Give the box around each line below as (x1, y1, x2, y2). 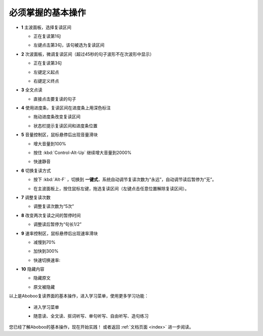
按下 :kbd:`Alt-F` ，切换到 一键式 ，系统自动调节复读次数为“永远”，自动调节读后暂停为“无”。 (33, 177, 217, 182)
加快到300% (33, 248, 59, 254)
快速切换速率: (33, 257, 61, 263)
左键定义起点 (33, 69, 59, 75)
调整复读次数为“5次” (33, 203, 74, 209)
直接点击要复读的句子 (33, 96, 76, 102)
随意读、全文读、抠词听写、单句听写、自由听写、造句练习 (33, 313, 149, 319)
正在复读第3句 (33, 60, 62, 66)
